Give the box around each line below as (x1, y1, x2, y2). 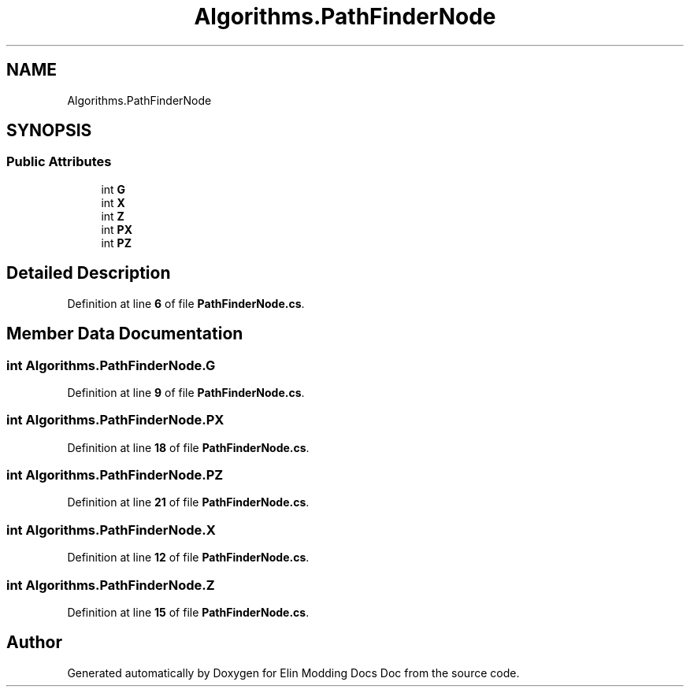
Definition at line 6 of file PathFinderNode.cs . (67, 296, 305, 310)
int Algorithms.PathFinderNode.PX (6, 412, 224, 428)
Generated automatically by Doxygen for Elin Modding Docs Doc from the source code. (67, 665, 520, 680)
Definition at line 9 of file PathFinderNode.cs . (67, 385, 305, 399)
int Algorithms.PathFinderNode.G (6, 357, 216, 373)
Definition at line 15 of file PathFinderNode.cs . (67, 605, 310, 619)
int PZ (101, 235, 132, 250)
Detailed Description (6, 263, 171, 283)
